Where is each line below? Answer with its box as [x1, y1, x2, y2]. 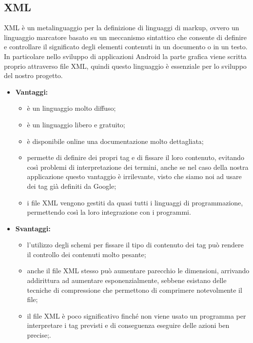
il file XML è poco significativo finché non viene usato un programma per [27, 310, 246, 321]
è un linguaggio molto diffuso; [27, 103, 116, 113]
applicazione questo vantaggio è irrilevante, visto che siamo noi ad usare [27, 171, 242, 182]
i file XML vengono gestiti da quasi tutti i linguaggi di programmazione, [27, 197, 243, 207]
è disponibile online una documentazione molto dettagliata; [27, 136, 204, 146]
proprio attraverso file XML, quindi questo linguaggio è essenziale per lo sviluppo [4, 61, 247, 71]
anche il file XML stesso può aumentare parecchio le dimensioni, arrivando [27, 265, 250, 276]
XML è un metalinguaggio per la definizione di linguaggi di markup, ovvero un [4, 22, 239, 33]
